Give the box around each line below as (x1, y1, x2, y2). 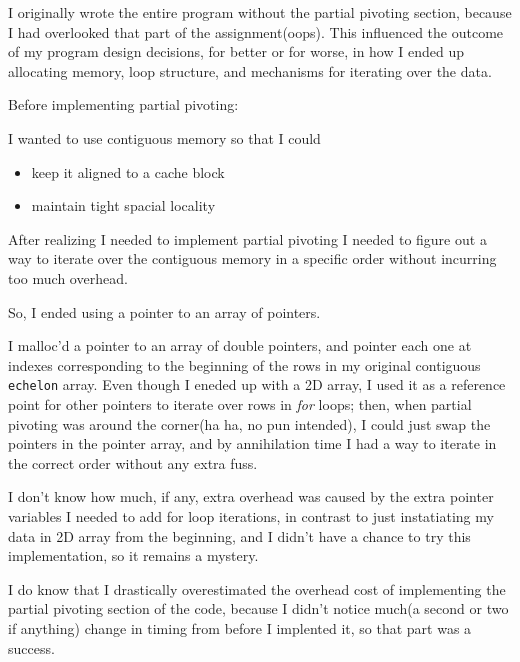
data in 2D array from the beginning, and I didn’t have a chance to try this (8, 525, 471, 546)
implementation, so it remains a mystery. (8, 545, 259, 566)
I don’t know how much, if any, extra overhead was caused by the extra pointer (8, 486, 494, 507)
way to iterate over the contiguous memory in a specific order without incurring (8, 248, 497, 269)
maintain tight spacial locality (31, 195, 216, 216)
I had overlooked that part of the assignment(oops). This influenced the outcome (8, 21, 504, 42)
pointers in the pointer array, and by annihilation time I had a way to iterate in (8, 433, 497, 454)
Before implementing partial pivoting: (8, 94, 239, 115)
